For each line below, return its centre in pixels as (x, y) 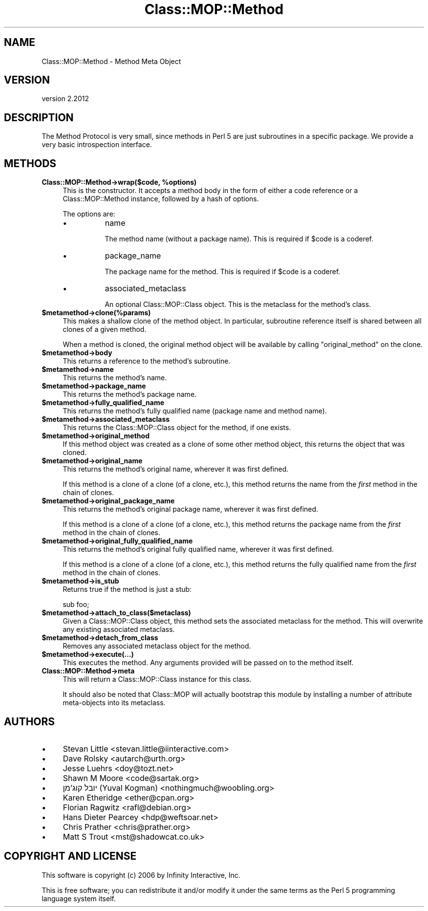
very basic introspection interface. (97, 145)
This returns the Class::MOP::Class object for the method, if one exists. (177, 428)
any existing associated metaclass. (119, 629)
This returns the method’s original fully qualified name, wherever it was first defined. (198, 549)
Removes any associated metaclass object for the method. (157, 646)
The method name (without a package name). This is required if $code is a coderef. (239, 239)
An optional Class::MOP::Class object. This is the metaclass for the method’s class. (238, 304)
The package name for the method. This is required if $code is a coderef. (223, 272)
